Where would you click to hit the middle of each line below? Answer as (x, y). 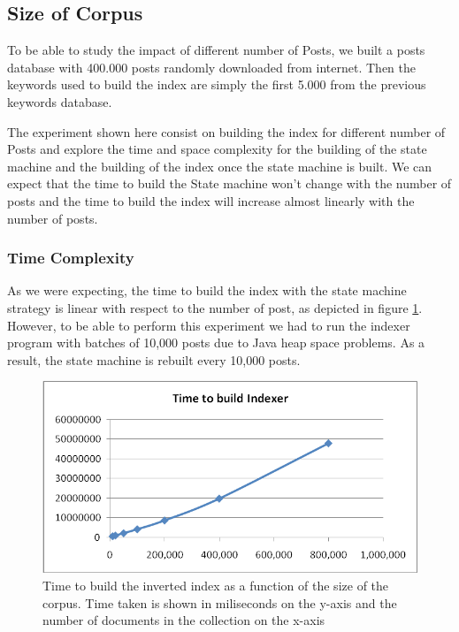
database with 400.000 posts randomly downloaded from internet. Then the (211, 67)
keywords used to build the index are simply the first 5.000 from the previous (217, 84)
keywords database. (60, 101)
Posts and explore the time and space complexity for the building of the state (217, 149)
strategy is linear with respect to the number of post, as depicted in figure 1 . (215, 307)
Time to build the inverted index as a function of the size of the (216, 585)
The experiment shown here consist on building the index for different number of (226, 131)
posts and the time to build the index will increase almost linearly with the (211, 200)
